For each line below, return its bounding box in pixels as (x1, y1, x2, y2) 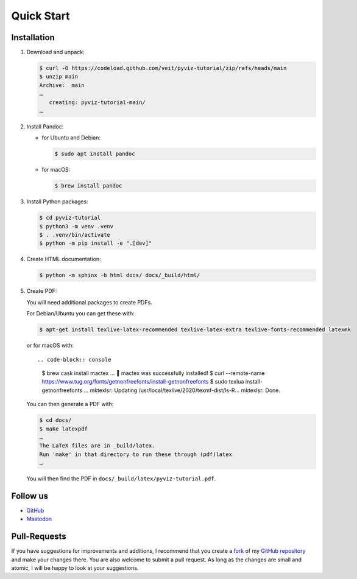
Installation (11, 32, 55, 43)
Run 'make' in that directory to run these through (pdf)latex (39, 451, 233, 458)
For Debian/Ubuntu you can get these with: (26, 310, 135, 317)
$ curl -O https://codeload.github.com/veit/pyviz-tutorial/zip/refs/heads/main (39, 65, 287, 72)
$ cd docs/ (39, 417, 72, 424)
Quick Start (11, 9, 70, 23)
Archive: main (39, 82, 85, 88)
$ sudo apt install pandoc (54, 150, 135, 158)
